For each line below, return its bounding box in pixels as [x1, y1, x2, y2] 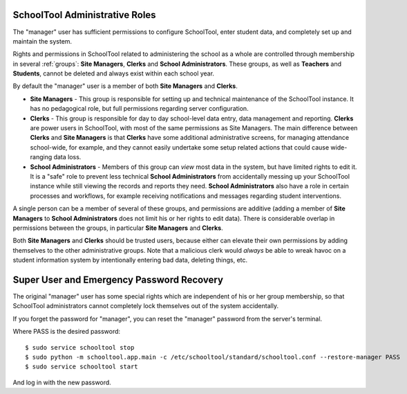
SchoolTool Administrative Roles [12, 9, 156, 21]
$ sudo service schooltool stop [25, 343, 135, 351]
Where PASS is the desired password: [12, 328, 121, 336]
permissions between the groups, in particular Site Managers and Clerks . [12, 224, 224, 232]
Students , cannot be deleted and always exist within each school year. [12, 69, 214, 78]
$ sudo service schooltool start [25, 363, 138, 370]
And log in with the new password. [12, 378, 112, 386]
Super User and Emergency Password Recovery [12, 274, 224, 285]
